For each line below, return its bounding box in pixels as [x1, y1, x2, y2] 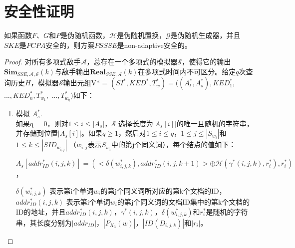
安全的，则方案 [45, 39, 95, 50]
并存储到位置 [15, 128, 58, 138]
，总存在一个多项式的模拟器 [86, 56, 178, 67]
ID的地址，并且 [15, 206, 66, 217]
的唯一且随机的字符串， [176, 118, 254, 128]
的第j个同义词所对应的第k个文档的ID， [100, 186, 226, 196]
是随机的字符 [206, 206, 248, 217]
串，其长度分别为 [15, 217, 72, 228]
